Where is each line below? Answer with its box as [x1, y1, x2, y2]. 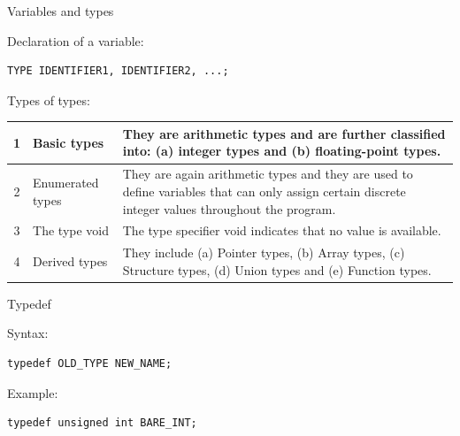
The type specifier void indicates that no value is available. [122, 221, 441, 240]
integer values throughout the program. [122, 199, 336, 218]
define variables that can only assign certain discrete [122, 181, 406, 200]
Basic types [33, 133, 104, 151]
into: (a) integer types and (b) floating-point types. [122, 142, 441, 160]
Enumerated [33, 173, 99, 192]
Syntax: [7, 324, 49, 342]
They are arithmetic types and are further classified [122, 124, 446, 142]
